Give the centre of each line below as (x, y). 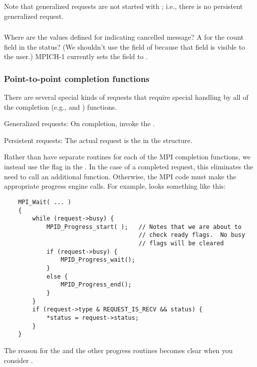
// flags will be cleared (181, 244)
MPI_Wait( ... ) (45, 202)
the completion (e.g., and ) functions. (60, 107)
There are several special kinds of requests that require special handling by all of (126, 97)
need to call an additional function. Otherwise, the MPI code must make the (120, 176)
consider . (19, 360)
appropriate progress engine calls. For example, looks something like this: (115, 186)
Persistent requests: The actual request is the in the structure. (98, 140)
